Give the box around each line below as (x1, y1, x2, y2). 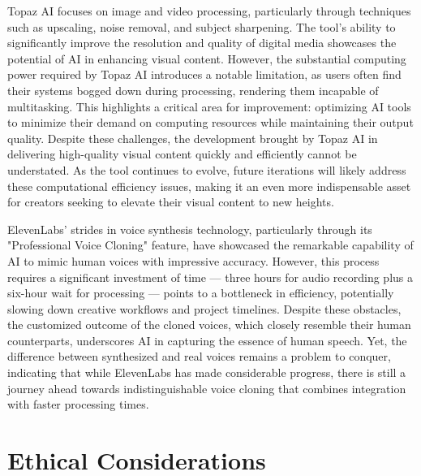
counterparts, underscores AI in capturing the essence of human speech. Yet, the (7, 331, 407, 348)
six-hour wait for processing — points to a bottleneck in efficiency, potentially (7, 284, 394, 301)
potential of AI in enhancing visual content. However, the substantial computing (7, 50, 406, 67)
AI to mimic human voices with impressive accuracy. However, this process (7, 252, 380, 269)
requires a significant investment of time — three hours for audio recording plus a (7, 268, 413, 285)
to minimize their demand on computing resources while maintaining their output (7, 114, 414, 131)
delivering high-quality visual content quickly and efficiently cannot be (7, 145, 357, 162)
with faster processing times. (7, 396, 149, 413)
